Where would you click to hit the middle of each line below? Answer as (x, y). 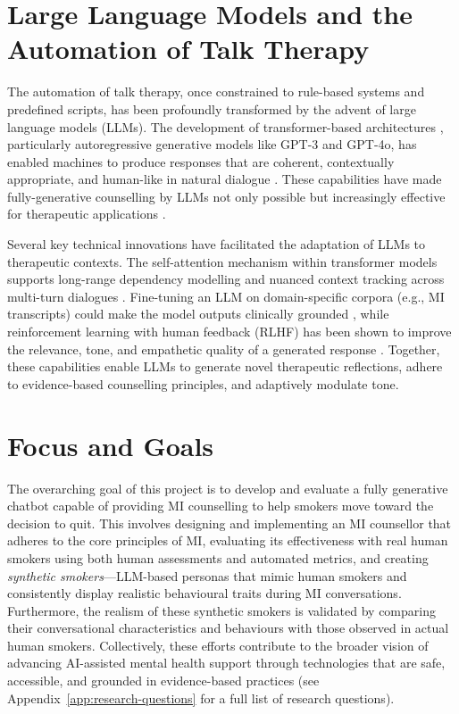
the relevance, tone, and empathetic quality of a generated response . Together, (224, 349)
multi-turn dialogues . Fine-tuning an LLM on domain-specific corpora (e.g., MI (226, 296)
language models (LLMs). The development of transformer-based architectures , (225, 126)
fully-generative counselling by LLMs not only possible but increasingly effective (226, 196)
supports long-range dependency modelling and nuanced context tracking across (226, 279)
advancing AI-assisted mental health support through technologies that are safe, (226, 663)
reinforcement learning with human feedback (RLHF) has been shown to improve (229, 332)
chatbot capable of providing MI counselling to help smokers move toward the (221, 506)
